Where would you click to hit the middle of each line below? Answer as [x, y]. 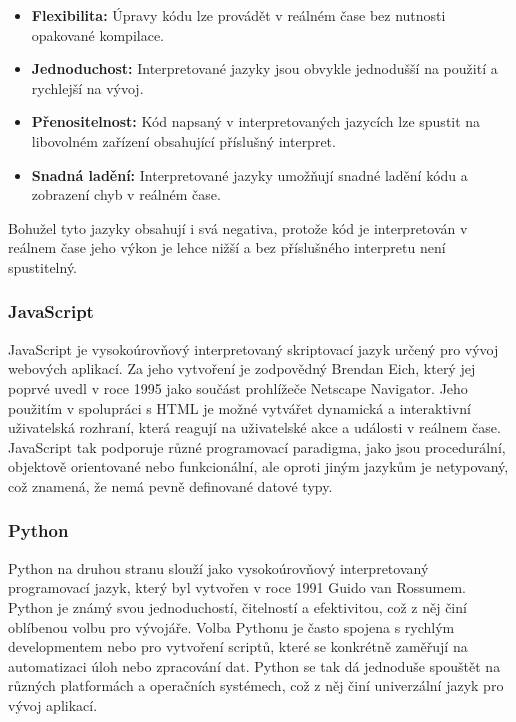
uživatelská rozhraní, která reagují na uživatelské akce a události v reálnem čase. [254, 427]
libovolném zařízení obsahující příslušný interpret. [183, 140]
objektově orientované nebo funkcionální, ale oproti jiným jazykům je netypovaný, [258, 466]
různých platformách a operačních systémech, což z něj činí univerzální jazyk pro [256, 685]
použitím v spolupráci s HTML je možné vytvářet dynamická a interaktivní [239, 407]
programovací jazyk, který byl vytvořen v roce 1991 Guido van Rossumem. [237, 587]
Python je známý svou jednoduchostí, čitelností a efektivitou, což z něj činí [237, 606]
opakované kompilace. [98, 34]
